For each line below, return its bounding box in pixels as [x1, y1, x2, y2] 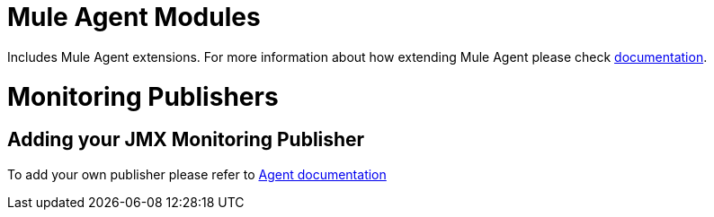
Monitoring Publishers [7, 81, 279, 112]
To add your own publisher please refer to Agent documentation [7, 166, 387, 182]
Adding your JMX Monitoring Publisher [7, 128, 365, 152]
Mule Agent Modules [7, 2, 261, 32]
